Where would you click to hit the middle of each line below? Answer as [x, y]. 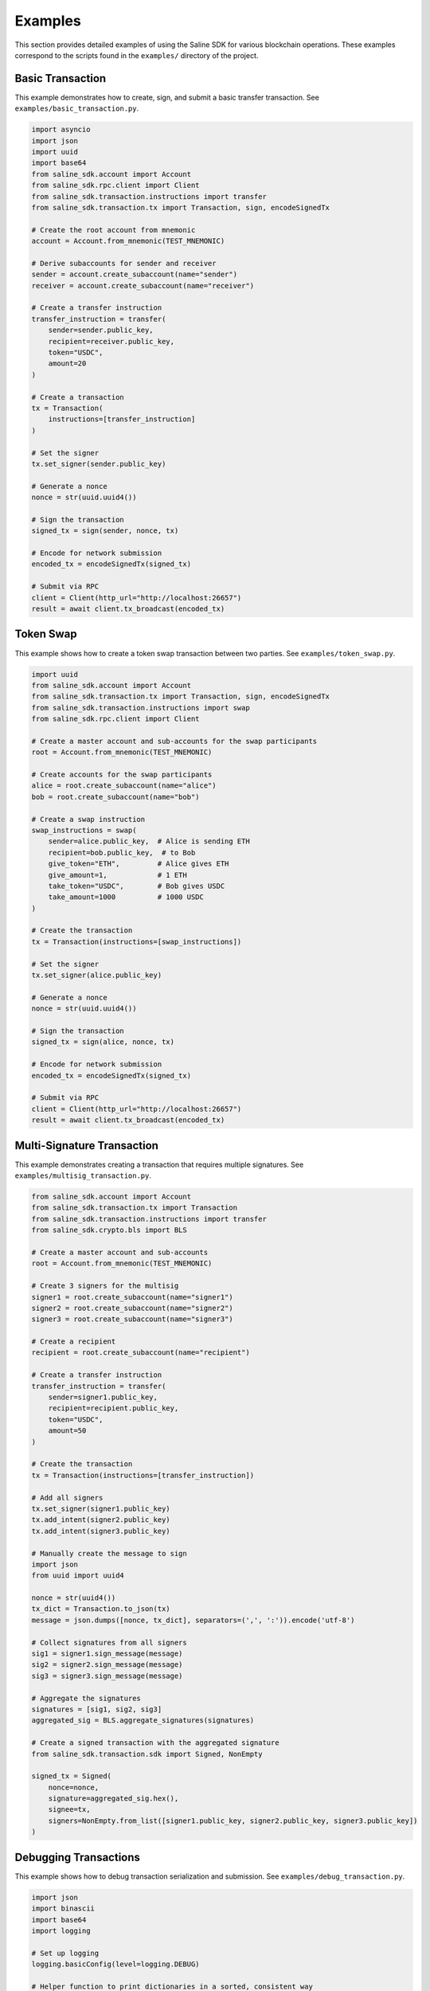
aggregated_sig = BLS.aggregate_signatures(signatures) [143, 1721]
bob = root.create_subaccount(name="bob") [115, 797]
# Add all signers [67, 1498]
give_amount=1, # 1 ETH [117, 875]
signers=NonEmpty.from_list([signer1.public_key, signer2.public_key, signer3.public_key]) [233, 1821]
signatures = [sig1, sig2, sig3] [97, 1709]
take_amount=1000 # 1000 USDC [126, 897]
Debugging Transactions [78, 1857]
